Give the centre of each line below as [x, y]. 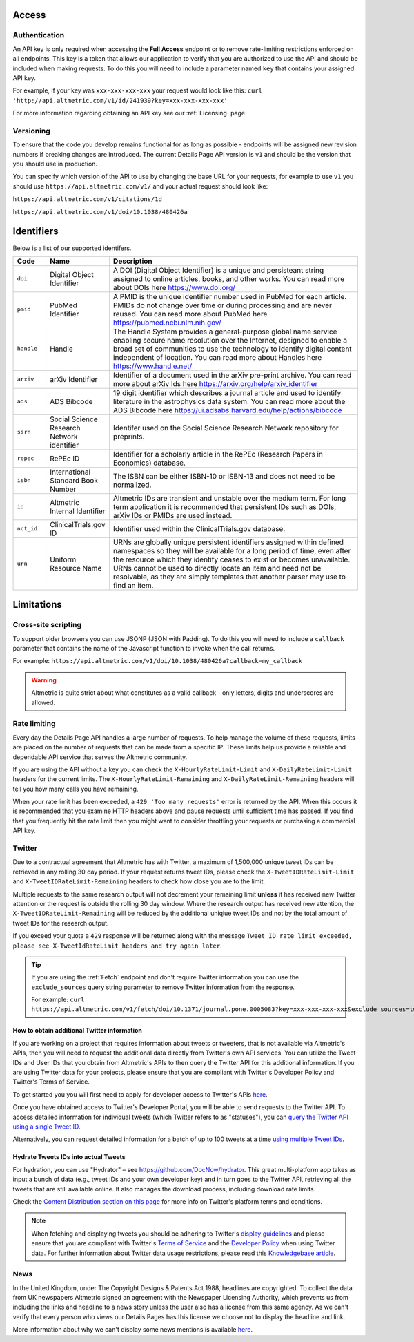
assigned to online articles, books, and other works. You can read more [229, 278]
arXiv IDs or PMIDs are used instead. [172, 515]
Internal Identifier [78, 511]
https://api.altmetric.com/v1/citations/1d [87, 199]
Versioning [32, 131]
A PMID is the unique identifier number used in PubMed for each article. [230, 296]
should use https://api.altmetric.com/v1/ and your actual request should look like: [140, 186]
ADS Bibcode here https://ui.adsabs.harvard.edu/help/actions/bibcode [227, 410]
